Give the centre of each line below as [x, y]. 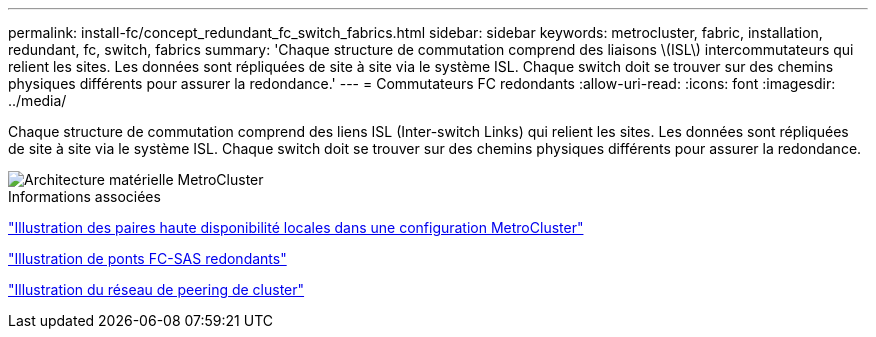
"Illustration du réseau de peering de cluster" [156, 289]
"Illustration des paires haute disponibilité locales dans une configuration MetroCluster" [296, 227]
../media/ [37, 100]
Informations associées [84, 196]
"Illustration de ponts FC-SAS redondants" [147, 258]
